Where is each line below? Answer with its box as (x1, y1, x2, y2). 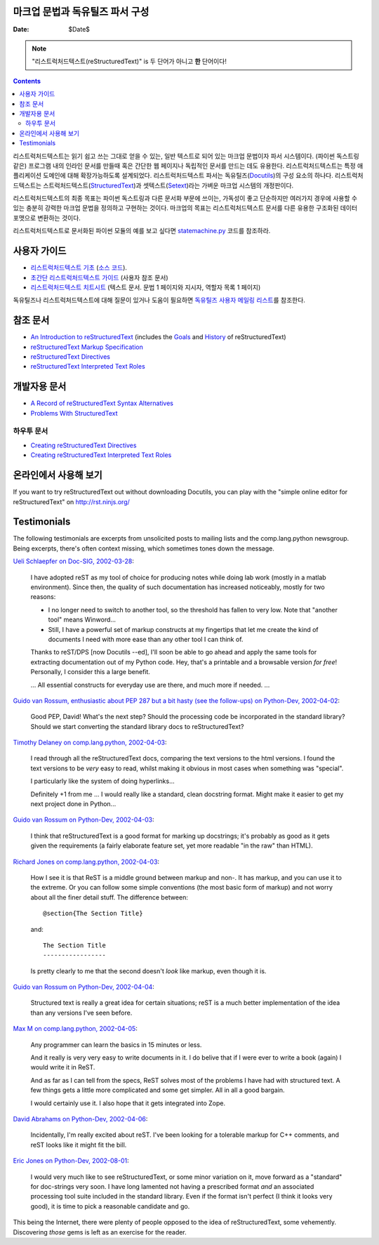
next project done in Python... (30, 800, 117, 808)
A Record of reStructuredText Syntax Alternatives (30, 399, 173, 407)
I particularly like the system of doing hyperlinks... (30, 777, 175, 786)
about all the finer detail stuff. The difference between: (30, 892, 189, 902)
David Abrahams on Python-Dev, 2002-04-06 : (13, 1115, 148, 1123)
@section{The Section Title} (43, 909, 143, 918)
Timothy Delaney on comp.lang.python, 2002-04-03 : (13, 738, 167, 747)
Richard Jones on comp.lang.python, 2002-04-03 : (13, 857, 160, 866)
